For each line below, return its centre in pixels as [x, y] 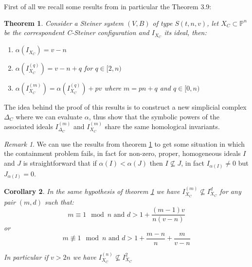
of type [162, 23]
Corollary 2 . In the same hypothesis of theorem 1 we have [92, 191]
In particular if [26, 257]
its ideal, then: [185, 32]
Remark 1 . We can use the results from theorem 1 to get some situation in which [125, 143]
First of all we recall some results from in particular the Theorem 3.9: [108, 6]
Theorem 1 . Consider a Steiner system [64, 23]
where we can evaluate [49, 116]
